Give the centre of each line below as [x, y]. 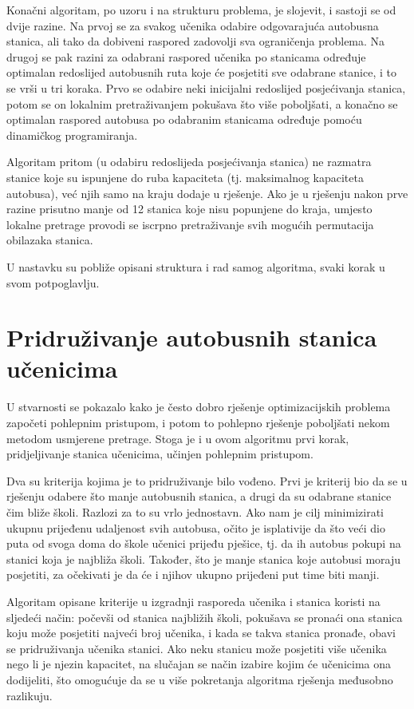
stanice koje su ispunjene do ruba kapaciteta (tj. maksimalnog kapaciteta [185, 177]
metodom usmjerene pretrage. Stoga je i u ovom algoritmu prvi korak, [178, 438]
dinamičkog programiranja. [72, 135]
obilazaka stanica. [50, 240]
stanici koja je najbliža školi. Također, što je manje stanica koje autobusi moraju [203, 558]
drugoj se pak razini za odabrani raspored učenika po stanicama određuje [186, 56]
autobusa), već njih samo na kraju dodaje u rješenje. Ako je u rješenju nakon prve [207, 193]
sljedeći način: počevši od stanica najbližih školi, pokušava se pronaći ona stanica [205, 617]
